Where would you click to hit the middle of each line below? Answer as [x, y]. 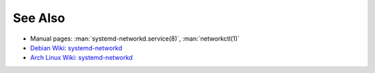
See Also [39, 18]
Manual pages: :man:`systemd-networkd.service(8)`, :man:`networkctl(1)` [135, 39]
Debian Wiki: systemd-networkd [76, 48]
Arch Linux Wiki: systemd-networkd [82, 58]
